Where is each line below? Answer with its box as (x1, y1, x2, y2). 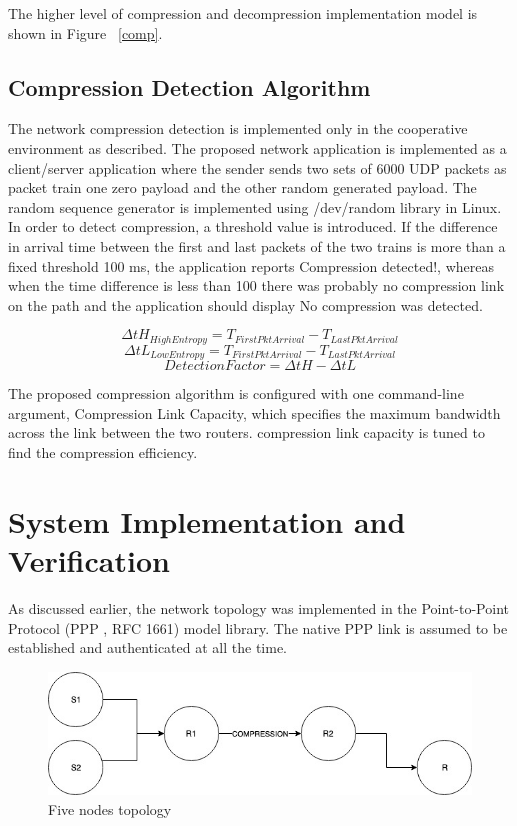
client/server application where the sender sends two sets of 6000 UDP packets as (8, 157, 507, 178)
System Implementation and (8, 500, 406, 541)
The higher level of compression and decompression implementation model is (8, 3, 478, 23)
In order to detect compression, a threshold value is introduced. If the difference (8, 216, 498, 237)
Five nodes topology (48, 798, 172, 819)
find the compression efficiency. (8, 442, 198, 463)
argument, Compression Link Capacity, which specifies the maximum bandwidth (8, 402, 501, 423)
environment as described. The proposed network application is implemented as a (8, 137, 507, 158)
